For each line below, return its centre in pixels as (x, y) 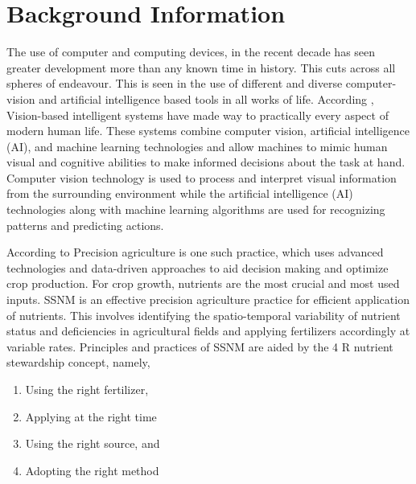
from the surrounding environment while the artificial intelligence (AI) (180, 193)
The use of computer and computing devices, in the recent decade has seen (191, 52)
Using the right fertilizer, (87, 389)
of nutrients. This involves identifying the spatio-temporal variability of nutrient (204, 315)
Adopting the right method (92, 470)
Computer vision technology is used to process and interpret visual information (202, 177)
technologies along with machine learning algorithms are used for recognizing (196, 209)
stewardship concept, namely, (78, 362)
